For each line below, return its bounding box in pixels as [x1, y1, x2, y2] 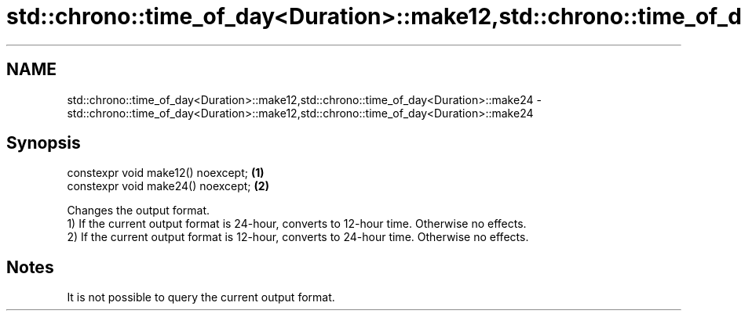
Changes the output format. [67, 204, 210, 218]
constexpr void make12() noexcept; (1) [67, 166, 265, 180]
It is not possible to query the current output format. [67, 290, 335, 304]
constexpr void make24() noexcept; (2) [67, 179, 269, 193]
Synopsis [6, 133, 81, 153]
